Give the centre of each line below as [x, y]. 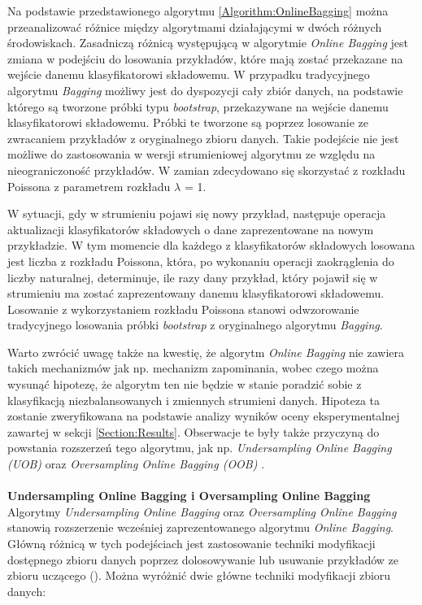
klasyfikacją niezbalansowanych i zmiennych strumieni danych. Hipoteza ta [194, 400]
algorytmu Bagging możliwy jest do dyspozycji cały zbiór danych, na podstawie [205, 90]
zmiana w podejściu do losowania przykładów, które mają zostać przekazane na [205, 58]
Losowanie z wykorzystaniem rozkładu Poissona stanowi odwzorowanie [183, 309]
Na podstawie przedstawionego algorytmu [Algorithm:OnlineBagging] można [198, 11]
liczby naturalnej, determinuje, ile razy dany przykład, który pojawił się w [193, 277]
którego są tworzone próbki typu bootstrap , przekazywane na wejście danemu [198, 106]
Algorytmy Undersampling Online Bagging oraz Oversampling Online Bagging [202, 511]
